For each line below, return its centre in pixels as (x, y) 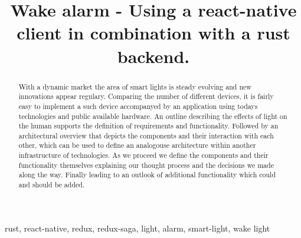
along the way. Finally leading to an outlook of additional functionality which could (147, 175)
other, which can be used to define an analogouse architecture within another (137, 145)
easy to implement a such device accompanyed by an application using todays (138, 106)
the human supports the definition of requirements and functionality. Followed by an (148, 126)
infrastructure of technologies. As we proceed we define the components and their (143, 155)
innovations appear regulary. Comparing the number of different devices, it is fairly (146, 96)
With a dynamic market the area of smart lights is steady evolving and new (135, 86)
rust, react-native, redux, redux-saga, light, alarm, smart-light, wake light (138, 228)
